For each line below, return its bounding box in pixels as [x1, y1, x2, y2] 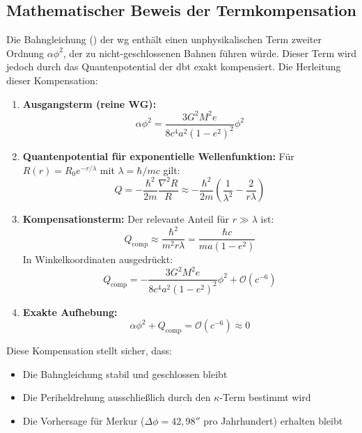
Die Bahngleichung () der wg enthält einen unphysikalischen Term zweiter [6, 32, 322, 47]
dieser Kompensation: [6, 72, 98, 87]
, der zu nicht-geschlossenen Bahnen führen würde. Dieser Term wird [63, 45, 357, 60]
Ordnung [6, 45, 45, 60]
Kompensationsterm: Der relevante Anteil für [22, 212, 229, 226]
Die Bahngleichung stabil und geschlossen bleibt [22, 366, 228, 381]
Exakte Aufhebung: [22, 304, 118, 319]
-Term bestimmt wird [219, 390, 311, 404]
